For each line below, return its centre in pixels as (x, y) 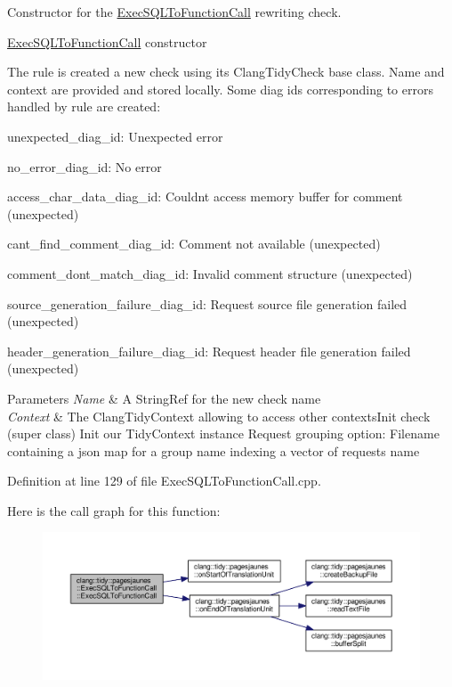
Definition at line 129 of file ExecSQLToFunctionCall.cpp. (164, 481)
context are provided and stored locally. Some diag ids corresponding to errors (220, 89)
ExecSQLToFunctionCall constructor (107, 41)
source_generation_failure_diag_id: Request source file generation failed (207, 303)
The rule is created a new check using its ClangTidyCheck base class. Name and (226, 72)
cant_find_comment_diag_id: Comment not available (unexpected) (194, 244)
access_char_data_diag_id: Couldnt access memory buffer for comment (205, 196)
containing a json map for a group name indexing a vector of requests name (214, 450)
